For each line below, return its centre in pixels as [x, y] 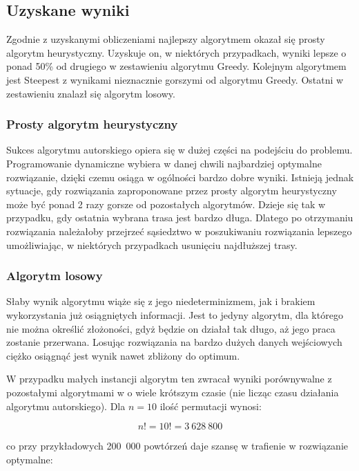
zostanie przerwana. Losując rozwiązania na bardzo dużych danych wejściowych [174, 342]
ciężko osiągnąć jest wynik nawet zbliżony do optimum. [123, 355]
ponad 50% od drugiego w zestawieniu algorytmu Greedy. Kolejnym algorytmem [176, 66]
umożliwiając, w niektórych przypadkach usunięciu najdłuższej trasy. [152, 244]
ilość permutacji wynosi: [211, 406]
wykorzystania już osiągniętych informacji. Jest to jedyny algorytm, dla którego [175, 314]
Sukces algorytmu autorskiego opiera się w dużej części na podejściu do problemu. [179, 150]
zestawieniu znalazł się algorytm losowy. [91, 93]
